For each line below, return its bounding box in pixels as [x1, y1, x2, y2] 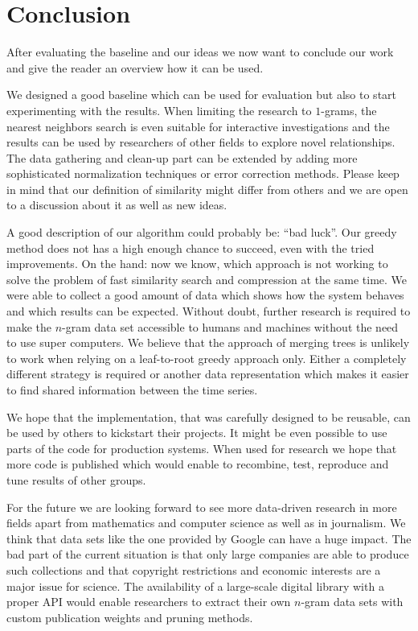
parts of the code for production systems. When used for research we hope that [6, 439, 397, 456]
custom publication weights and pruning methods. [6, 608, 253, 625]
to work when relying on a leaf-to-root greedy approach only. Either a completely [6, 349, 407, 366]
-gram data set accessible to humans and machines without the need [62, 318, 399, 335]
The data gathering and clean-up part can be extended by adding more [6, 149, 358, 166]
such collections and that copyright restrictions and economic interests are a [6, 561, 381, 578]
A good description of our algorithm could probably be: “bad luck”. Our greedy [6, 224, 397, 241]
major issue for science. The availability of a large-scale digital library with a [6, 577, 384, 594]
